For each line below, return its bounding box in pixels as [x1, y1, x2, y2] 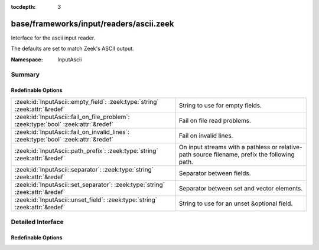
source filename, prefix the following [193, 150, 295, 159]
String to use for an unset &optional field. [178, 199, 293, 208]
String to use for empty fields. [178, 101, 262, 109]
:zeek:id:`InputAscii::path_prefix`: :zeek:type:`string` [14, 146, 159, 154]
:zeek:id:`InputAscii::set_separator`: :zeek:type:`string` [14, 180, 165, 189]
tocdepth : [11, 4, 36, 10]
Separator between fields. [178, 169, 251, 177]
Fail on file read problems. [178, 116, 251, 124]
